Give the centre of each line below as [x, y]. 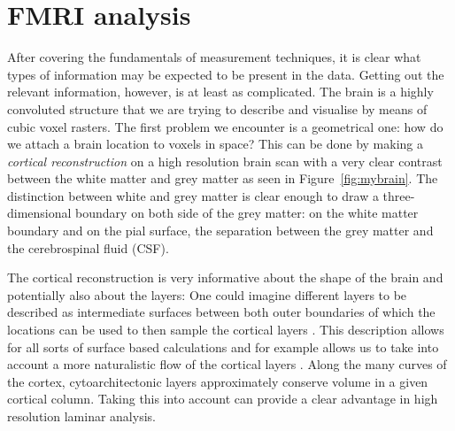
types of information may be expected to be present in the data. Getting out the [226, 74]
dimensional [39, 213]
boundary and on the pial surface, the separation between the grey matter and [220, 231]
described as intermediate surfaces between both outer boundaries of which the [221, 312]
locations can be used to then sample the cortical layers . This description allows [226, 330]
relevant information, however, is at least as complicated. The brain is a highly [220, 92]
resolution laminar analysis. [81, 416]
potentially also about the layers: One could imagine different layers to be [207, 294]
